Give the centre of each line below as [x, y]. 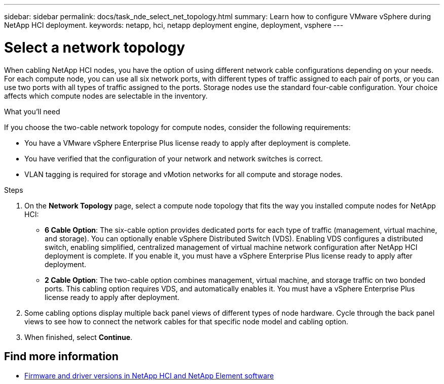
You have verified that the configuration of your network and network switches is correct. [174, 158]
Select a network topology [95, 47]
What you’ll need [32, 111]
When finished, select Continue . [79, 337]
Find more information [61, 356]
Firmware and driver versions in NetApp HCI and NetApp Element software [149, 376]
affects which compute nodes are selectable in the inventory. [106, 96]
